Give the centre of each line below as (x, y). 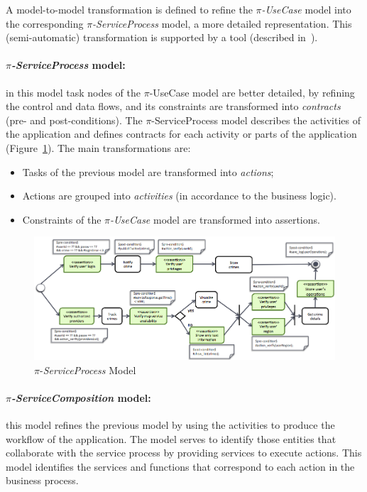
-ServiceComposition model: (81, 397)
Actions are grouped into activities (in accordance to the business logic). (179, 196)
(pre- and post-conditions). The (74, 120)
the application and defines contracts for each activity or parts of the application (181, 134)
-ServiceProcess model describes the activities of (256, 120)
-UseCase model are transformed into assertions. (215, 219)
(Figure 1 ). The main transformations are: (98, 147)
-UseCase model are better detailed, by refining (252, 92)
